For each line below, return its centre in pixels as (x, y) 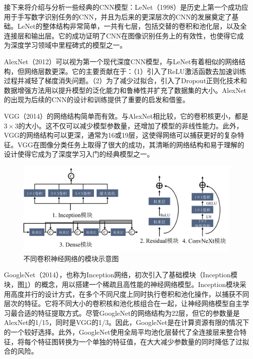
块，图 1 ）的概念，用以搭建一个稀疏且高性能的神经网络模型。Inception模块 (122, 284)
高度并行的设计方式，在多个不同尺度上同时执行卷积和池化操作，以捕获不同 (130, 294)
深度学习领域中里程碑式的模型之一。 (68, 45)
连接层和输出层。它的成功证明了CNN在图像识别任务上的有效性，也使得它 (121, 35)
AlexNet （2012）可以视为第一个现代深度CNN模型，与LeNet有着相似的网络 (121, 61)
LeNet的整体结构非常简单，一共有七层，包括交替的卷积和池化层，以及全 (132, 26)
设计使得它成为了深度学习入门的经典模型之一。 (79, 154)
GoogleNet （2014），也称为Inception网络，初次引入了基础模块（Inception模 (121, 275)
